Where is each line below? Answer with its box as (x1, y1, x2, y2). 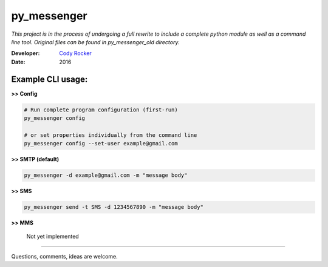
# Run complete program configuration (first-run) (24, 106, 179, 113)
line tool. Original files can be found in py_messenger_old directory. (11, 38, 180, 45)
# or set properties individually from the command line (24, 131, 197, 139)
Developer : (11, 50, 40, 57)
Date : (11, 58, 26, 65)
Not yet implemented (26, 233, 79, 240)
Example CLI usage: (11, 74, 88, 84)
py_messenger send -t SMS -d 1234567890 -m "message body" (24, 203, 203, 211)
